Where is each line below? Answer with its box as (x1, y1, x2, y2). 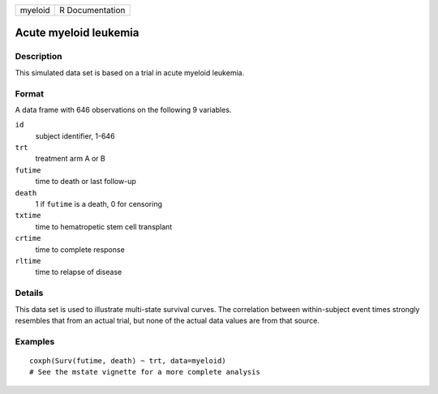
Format (15, 88, 45, 99)
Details (15, 288, 44, 299)
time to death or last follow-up (35, 177, 137, 186)
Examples (15, 336, 55, 347)
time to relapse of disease (35, 268, 122, 277)
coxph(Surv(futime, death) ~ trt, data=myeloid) (29, 356, 226, 365)
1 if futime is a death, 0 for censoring (35, 199, 162, 209)
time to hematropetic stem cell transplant (35, 221, 173, 231)
